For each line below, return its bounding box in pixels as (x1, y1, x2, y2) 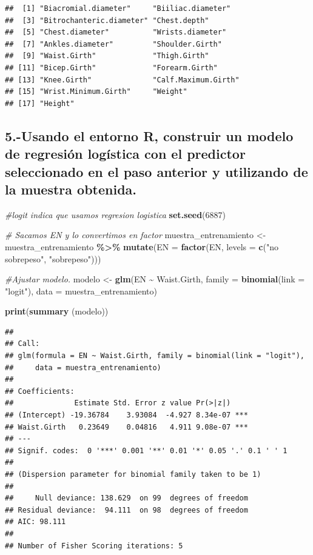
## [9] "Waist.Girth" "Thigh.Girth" (5, 52, 209, 61)
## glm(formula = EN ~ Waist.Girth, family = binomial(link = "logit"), (5, 351, 305, 361)
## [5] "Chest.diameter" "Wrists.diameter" (5, 28, 227, 37)
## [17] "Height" (5, 99, 75, 108)
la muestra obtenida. (5, 179, 136, 198)
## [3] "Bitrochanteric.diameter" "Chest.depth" (5, 16, 209, 25)
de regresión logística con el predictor (5, 144, 246, 163)
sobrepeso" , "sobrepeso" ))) (5, 252, 101, 265)
